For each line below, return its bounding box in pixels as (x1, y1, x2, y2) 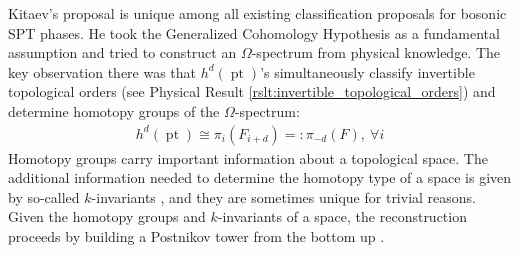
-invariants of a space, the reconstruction (217, 206, 467, 227)
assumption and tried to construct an (8, 42, 237, 63)
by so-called (8, 186, 80, 207)
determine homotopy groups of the (8, 100, 220, 121)
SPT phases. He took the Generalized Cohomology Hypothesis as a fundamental (8, 22, 500, 43)
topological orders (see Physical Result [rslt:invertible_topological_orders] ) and (8, 81, 496, 102)
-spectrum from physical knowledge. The (251, 42, 501, 63)
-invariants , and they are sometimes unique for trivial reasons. (91, 186, 477, 207)
